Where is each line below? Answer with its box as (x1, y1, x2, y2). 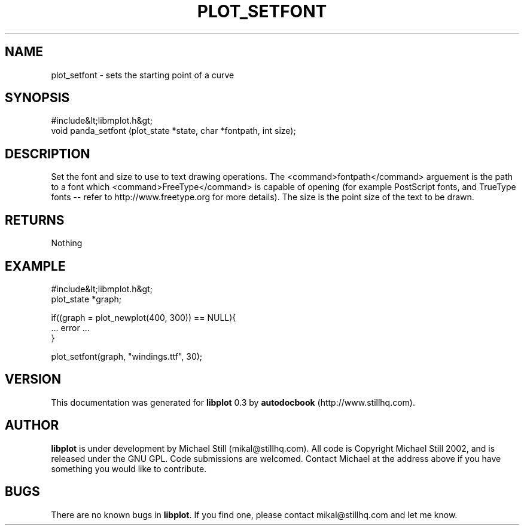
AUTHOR (5, 418, 59, 433)
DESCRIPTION (5, 146, 90, 161)
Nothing (51, 238, 83, 249)
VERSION (5, 372, 62, 387)
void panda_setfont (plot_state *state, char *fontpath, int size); (51, 125, 296, 136)
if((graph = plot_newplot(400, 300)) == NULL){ (51, 312, 236, 323)
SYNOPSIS (5, 90, 70, 106)
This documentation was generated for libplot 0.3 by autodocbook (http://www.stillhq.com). (51, 397, 415, 408)
